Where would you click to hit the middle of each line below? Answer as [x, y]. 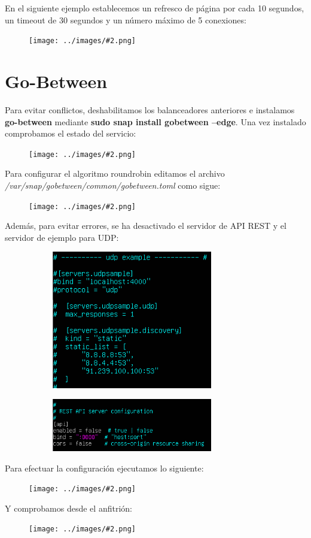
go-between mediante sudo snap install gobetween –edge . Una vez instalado [155, 121]
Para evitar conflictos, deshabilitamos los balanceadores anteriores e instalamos [150, 109]
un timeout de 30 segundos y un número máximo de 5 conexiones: [126, 19]
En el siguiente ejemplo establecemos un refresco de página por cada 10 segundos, [155, 8]
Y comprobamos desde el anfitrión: [68, 508]
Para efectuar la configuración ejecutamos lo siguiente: [104, 468]
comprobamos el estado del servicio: [71, 133]
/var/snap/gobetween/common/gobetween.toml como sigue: [113, 185]
